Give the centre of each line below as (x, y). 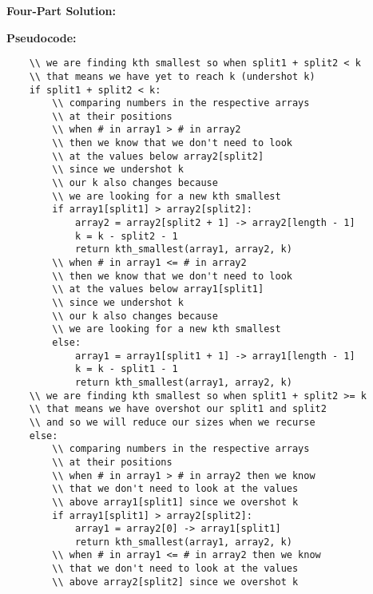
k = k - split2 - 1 (126, 236)
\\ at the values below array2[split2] (158, 156)
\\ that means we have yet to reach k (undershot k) (172, 76)
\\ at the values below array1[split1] (158, 289)
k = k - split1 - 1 (126, 369)
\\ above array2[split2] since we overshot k (175, 582)
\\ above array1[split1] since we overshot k (175, 502)
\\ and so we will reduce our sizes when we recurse (172, 422)
